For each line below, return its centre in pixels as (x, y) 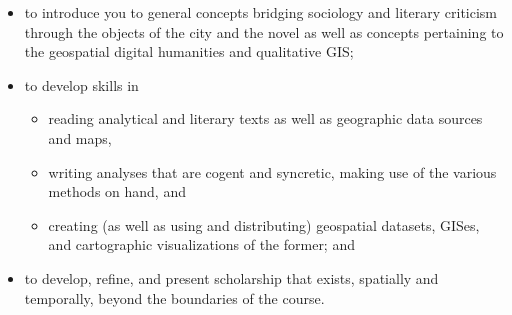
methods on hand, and (117, 191)
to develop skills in (81, 84)
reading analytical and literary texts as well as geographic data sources (265, 118)
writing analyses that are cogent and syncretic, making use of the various (272, 171)
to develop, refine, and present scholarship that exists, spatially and (231, 277)
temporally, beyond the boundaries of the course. (174, 297)
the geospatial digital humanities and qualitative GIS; (189, 51)
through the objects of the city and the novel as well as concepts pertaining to (264, 31)
